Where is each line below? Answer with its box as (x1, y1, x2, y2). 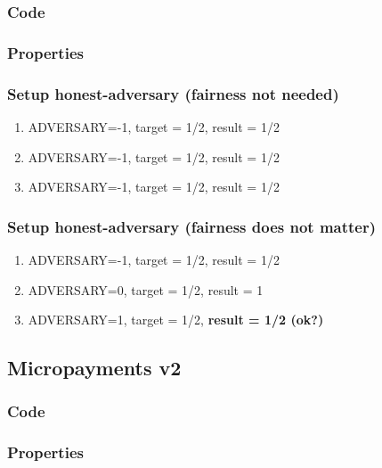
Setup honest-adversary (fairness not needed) (7, 82, 339, 104)
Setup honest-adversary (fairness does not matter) (7, 215, 377, 237)
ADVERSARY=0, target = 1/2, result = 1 (28, 280, 264, 299)
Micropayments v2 (7, 354, 182, 382)
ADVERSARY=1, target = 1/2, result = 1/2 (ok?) (28, 310, 324, 329)
